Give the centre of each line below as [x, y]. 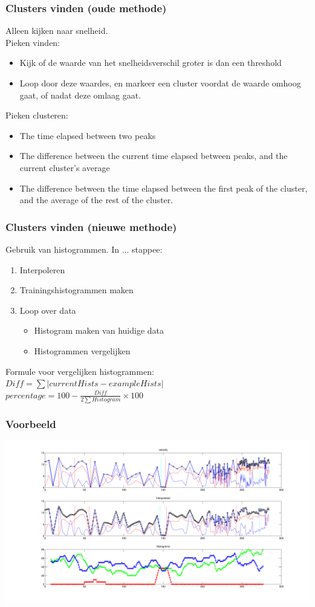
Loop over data [48, 310]
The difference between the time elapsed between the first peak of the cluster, [164, 188]
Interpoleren [42, 269]
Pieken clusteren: [37, 115]
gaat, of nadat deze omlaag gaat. [80, 95]
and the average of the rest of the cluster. [96, 200]
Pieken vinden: [33, 42]
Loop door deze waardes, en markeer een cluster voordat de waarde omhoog [160, 83]
